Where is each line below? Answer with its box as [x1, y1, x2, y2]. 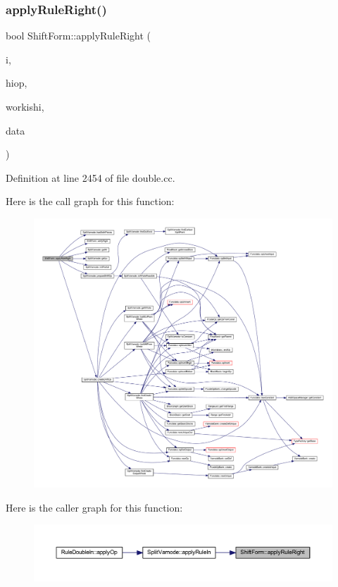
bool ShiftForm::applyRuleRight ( [6, 28, 151, 43]
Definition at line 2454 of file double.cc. [6, 170, 175, 185]
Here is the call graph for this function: [6, 194, 175, 209]
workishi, [6, 99, 44, 113]
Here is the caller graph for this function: [6, 500, 183, 514]
